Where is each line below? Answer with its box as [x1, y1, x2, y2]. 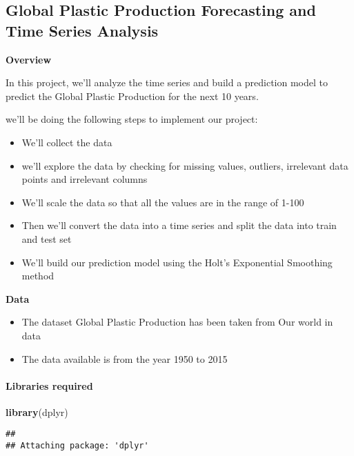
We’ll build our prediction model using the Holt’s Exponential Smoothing [21, 255, 333, 269]
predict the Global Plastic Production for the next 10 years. [6, 88, 259, 103]
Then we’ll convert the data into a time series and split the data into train [21, 218, 337, 232]
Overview [6, 52, 52, 66]
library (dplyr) [6, 404, 68, 419]
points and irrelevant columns [21, 172, 148, 186]
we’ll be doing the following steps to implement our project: [6, 112, 258, 126]
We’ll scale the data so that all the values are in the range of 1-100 [21, 195, 304, 209]
